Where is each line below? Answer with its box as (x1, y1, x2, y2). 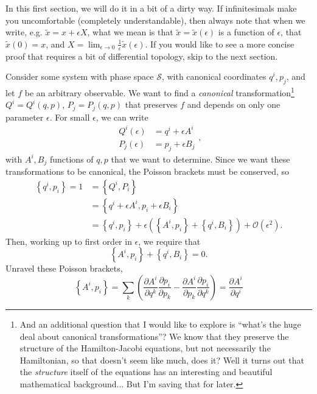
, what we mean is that (87, 26, 173, 38)
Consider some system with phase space (5, 70, 154, 83)
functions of (49, 152, 94, 165)
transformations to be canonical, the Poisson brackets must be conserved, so (5, 165, 290, 178)
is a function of (218, 26, 274, 38)
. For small (49, 110, 90, 123)
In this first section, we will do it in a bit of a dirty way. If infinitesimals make (5, 2, 297, 14)
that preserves (125, 98, 178, 111)
